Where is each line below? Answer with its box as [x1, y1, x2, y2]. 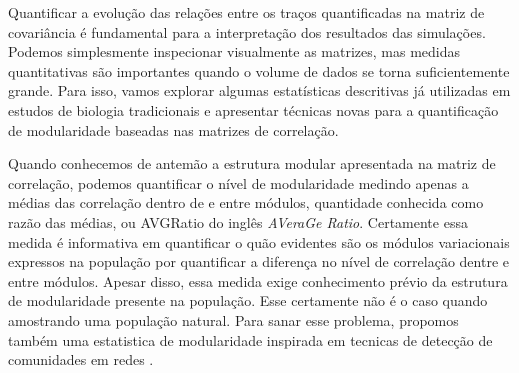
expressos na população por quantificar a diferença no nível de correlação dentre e [8, 251, 510, 272]
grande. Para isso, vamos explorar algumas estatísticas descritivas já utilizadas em [8, 80, 511, 101]
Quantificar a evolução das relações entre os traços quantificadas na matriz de [8, 2, 485, 22]
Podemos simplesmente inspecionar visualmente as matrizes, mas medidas [8, 41, 461, 62]
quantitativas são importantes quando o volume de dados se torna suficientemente [8, 60, 510, 81]
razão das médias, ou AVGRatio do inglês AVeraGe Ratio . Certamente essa [8, 211, 468, 232]
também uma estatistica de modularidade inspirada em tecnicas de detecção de [8, 329, 493, 350]
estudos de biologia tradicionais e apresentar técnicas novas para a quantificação [8, 99, 499, 120]
